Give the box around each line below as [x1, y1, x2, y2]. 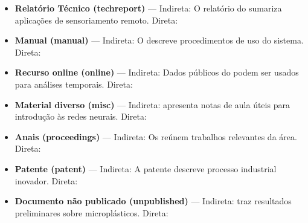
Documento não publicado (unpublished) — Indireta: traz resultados [14, 195, 292, 207]
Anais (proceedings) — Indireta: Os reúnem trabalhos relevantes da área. [14, 130, 297, 143]
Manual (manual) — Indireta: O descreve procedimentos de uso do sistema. [14, 34, 304, 47]
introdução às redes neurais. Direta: [14, 110, 147, 123]
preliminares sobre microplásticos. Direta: [14, 206, 168, 219]
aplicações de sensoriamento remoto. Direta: [14, 13, 178, 26]
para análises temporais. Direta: [14, 77, 133, 90]
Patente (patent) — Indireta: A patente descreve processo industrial [14, 162, 277, 175]
